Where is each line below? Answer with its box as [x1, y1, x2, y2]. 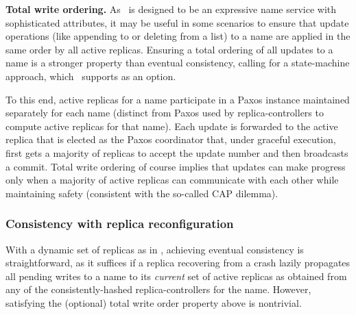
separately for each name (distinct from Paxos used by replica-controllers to [5, 105, 324, 120]
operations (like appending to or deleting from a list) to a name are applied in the [5, 29, 351, 43]
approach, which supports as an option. [5, 68, 176, 83]
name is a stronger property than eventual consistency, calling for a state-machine [5, 55, 350, 70]
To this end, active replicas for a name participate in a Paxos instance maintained [5, 92, 350, 106]
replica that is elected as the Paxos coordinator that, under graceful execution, [5, 132, 336, 147]
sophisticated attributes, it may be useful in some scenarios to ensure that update [5, 15, 349, 29]
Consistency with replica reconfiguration [5, 215, 234, 232]
